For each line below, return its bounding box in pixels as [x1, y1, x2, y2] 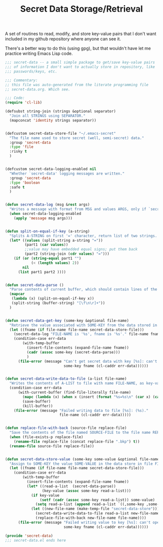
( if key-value [31, 493, 60, 498]
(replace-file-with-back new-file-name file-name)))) [35, 515, 147, 521]
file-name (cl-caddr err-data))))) [59, 412, 131, 418]
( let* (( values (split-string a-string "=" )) [9, 238, 103, 243]
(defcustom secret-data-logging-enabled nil [5, 167, 97, 172]
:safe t [9, 185, 25, 190]
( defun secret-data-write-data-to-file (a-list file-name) [5, 376, 127, 381]
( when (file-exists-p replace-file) [9, 435, 83, 440]
